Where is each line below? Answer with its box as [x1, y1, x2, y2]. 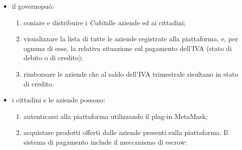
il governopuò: [12, 1, 54, 11]
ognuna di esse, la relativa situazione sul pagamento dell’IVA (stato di [23, 43, 232, 53]
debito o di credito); [23, 52, 83, 63]
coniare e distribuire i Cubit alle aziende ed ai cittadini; [23, 17, 186, 27]
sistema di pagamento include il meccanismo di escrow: [23, 136, 187, 147]
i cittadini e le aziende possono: [12, 95, 105, 105]
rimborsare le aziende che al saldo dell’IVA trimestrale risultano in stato [23, 68, 239, 79]
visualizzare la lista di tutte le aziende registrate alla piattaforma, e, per [23, 33, 238, 44]
